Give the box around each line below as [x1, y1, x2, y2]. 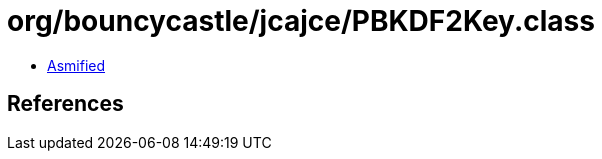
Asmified [47, 56, 106, 74]
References [7, 91, 124, 117]
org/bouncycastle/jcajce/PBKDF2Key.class [7, 4, 595, 38]
